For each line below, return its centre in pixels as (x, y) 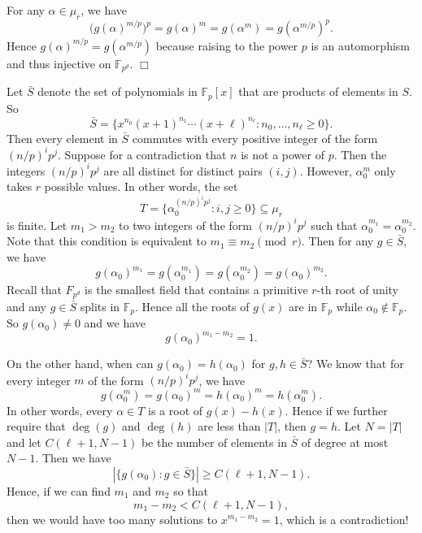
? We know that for (355, 364)
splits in (100, 306)
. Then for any (337, 241)
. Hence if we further (336, 410)
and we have (115, 323)
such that (334, 225)
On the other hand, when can (80, 364)
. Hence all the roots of (192, 306)
